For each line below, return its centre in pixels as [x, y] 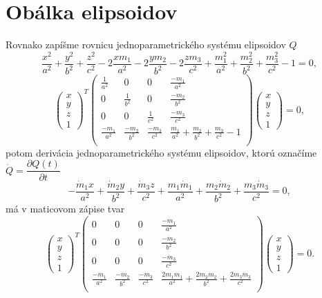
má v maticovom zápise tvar [65, 209]
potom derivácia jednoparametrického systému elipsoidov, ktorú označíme [161, 152]
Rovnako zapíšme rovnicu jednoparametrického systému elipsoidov [146, 44]
